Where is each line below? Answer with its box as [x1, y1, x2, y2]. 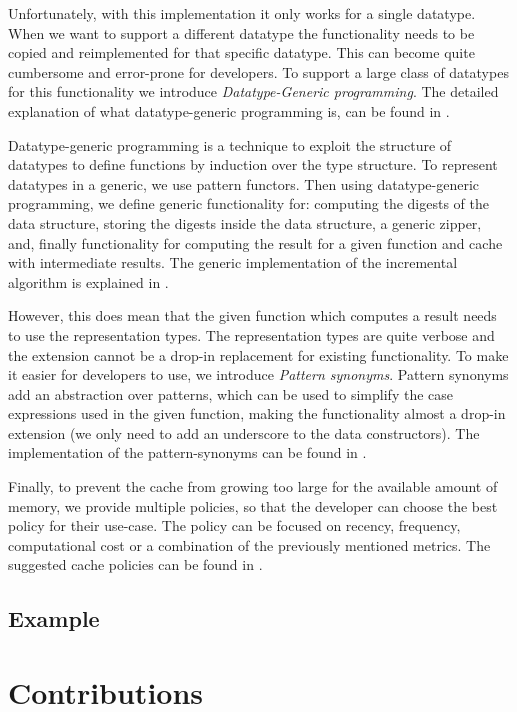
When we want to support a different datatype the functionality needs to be [8, 22, 475, 43]
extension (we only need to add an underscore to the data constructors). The [8, 422, 480, 443]
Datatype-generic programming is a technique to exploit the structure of [8, 134, 452, 155]
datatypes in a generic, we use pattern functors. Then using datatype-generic [8, 173, 480, 194]
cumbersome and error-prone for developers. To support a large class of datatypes [8, 61, 509, 82]
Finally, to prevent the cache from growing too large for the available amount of [8, 476, 498, 497]
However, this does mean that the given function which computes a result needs [8, 305, 497, 326]
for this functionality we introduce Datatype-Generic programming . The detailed [8, 81, 499, 102]
